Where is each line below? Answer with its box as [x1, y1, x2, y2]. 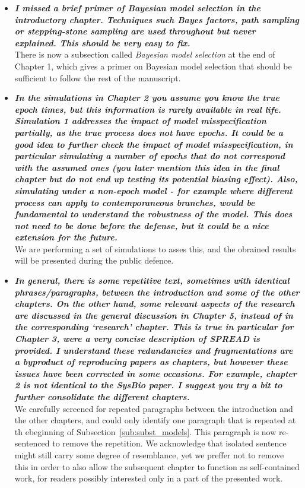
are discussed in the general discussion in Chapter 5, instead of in [14, 309, 293, 321]
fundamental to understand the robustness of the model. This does [14, 208, 293, 220]
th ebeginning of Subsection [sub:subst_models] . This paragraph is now [14, 425, 277, 438]
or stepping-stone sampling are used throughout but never [14, 25, 256, 37]
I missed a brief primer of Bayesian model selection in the [14, 2, 260, 14]
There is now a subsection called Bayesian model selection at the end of [14, 48, 275, 61]
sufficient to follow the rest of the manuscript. [14, 71, 181, 84]
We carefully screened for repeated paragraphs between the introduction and [14, 402, 293, 414]
